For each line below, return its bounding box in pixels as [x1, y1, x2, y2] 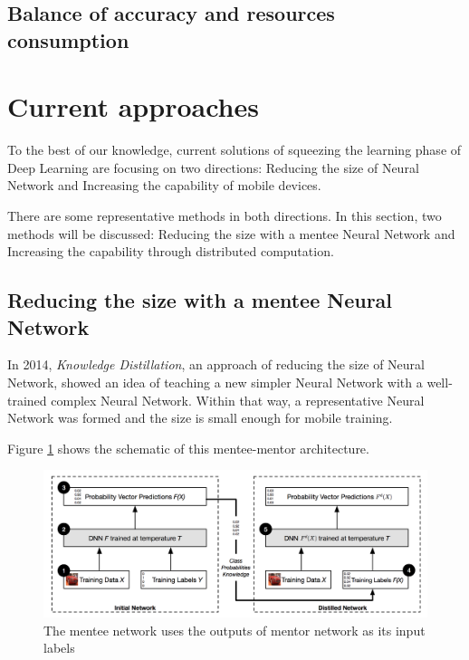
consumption [7, 25, 129, 53]
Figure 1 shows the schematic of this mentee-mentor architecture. [7, 438, 369, 457]
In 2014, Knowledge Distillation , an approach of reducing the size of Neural [7, 355, 425, 374]
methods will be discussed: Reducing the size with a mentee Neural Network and [7, 224, 455, 243]
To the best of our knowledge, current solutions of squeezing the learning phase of [7, 140, 462, 159]
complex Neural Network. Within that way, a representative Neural [51, 390, 425, 409]
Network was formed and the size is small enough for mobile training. [7, 408, 393, 427]
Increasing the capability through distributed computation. [7, 242, 334, 261]
